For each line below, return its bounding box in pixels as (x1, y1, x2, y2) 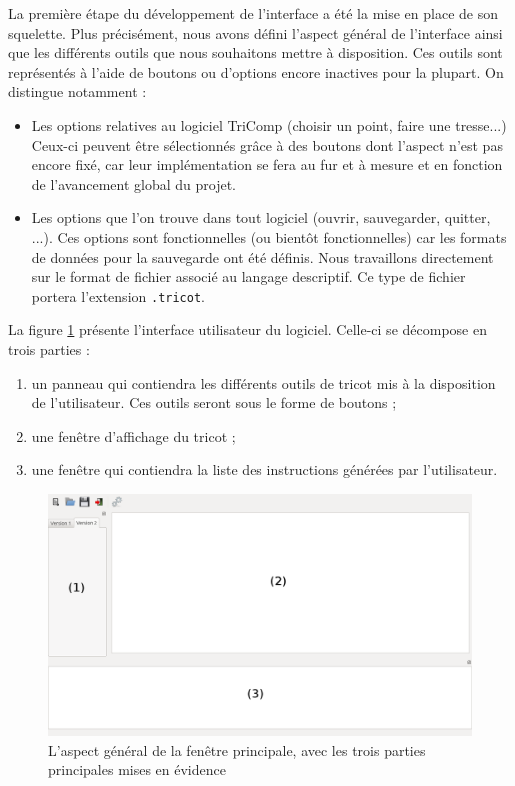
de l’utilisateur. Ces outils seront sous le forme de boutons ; (31, 392, 397, 413)
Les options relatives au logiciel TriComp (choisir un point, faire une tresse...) (31, 114, 507, 135)
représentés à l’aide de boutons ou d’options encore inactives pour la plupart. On (8, 61, 504, 82)
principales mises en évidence (48, 759, 226, 780)
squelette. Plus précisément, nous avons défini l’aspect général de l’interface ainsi (8, 22, 503, 43)
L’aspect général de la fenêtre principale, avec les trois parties (48, 739, 426, 760)
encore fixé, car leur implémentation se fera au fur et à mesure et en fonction (31, 154, 503, 175)
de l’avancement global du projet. (31, 173, 237, 194)
